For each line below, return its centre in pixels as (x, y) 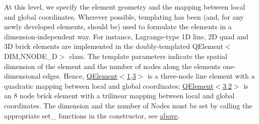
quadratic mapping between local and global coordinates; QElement (109, 85)
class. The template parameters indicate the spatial (148, 56)
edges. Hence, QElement (80, 76)
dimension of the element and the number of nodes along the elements (112, 66)
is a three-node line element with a (201, 76)
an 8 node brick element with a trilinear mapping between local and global (119, 96)
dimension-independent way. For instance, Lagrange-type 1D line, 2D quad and (126, 36)
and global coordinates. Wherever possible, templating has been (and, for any (124, 16)
